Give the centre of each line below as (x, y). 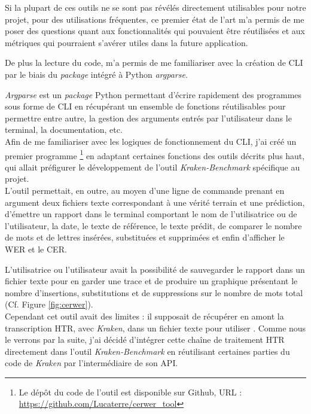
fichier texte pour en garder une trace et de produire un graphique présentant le (151, 281)
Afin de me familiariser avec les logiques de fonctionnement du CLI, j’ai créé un (151, 141)
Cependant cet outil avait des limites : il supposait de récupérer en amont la (144, 316)
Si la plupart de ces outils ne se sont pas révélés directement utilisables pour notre (155, 7)
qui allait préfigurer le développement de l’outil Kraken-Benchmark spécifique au (153, 167)
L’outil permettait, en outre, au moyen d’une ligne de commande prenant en (145, 190)
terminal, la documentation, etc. (64, 130)
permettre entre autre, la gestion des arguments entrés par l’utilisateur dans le (148, 118)
